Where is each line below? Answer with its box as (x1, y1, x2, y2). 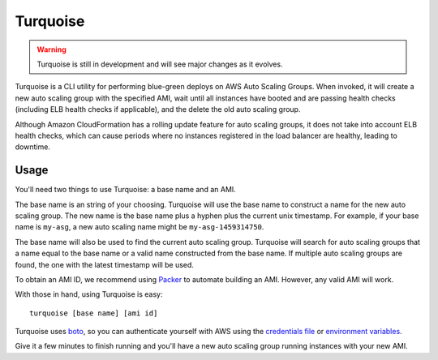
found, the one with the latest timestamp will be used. (15, 259, 195, 269)
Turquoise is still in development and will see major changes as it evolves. (36, 59, 283, 69)
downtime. (15, 142, 50, 152)
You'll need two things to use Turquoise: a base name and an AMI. (15, 185, 237, 195)
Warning (36, 45, 67, 54)
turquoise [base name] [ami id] (29, 308, 158, 318)
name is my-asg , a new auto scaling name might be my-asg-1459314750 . (15, 222, 264, 232)
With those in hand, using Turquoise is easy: (15, 289, 163, 299)
